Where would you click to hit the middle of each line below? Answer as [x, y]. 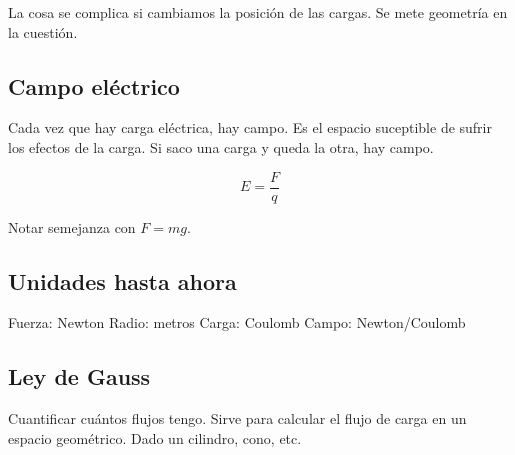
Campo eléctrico [94, 85]
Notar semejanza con [72, 226]
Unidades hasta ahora [122, 280]
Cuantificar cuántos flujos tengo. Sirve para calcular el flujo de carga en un [237, 418]
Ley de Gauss [79, 376]
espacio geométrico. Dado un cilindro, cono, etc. [155, 437]
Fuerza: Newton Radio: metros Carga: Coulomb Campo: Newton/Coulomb [237, 322]
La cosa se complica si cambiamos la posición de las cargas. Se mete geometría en [258, 12]
